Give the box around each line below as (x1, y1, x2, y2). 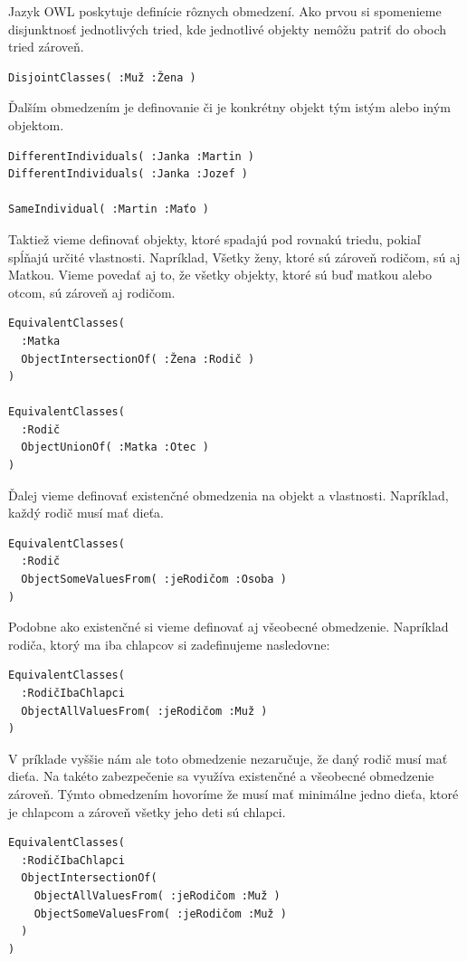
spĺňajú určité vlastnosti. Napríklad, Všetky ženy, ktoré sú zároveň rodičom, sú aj (8, 247, 461, 266)
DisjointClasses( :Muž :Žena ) (8, 71, 196, 84)
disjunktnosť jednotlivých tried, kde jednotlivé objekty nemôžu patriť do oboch (8, 19, 447, 38)
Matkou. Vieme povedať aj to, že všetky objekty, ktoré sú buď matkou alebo (8, 265, 433, 284)
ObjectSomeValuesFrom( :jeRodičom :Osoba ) (21, 573, 287, 586)
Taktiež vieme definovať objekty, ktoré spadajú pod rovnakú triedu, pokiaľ (8, 229, 421, 248)
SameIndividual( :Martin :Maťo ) (8, 203, 209, 216)
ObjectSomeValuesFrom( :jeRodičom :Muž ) (33, 907, 287, 920)
